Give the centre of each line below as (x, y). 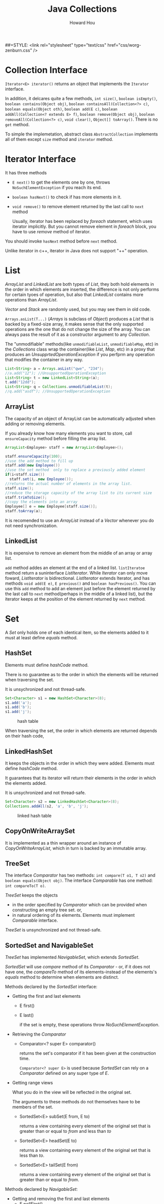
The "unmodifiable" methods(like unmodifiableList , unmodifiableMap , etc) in (82, 344)
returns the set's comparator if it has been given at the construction (88, 1053)
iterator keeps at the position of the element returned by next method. (75, 599)
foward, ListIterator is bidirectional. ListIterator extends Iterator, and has (78, 578)
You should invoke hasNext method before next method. (61, 241)
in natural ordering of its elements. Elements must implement (73, 915)
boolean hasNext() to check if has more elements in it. (67, 197)
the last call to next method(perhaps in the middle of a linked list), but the (79, 594)
